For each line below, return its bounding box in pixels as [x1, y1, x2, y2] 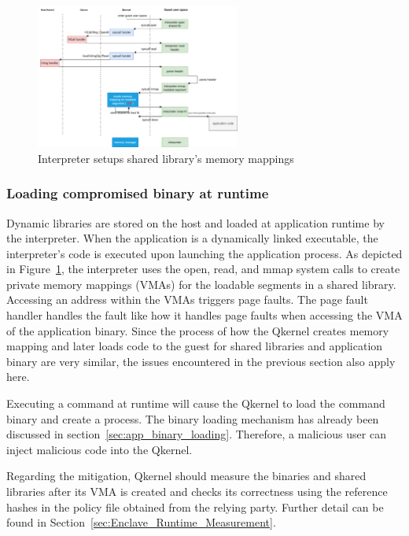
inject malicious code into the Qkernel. [6, 441, 193, 457]
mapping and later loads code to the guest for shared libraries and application [6, 338, 383, 354]
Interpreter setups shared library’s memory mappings [38, 150, 294, 166]
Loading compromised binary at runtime [6, 183, 269, 203]
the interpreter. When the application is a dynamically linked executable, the [6, 230, 378, 246]
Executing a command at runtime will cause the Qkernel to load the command [6, 395, 385, 412]
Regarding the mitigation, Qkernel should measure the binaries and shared [6, 468, 367, 484]
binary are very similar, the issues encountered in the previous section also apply [6, 353, 396, 369]
